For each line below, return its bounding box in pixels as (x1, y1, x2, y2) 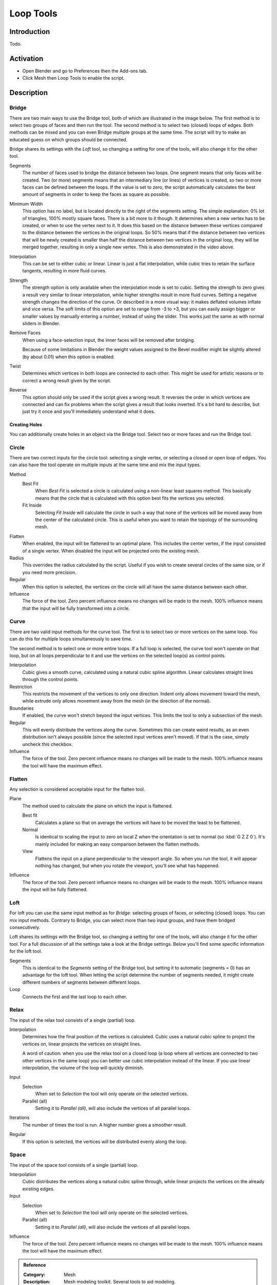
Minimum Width (9, 200, 43, 207)
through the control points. (22, 676, 79, 683)
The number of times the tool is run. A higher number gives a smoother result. (22, 1122, 187, 1128)
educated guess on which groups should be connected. (9, 136, 128, 142)
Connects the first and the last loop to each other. (22, 994, 128, 1000)
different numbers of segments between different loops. (22, 979, 141, 985)
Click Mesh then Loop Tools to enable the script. (22, 75, 125, 81)
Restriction (9, 684, 33, 690)
